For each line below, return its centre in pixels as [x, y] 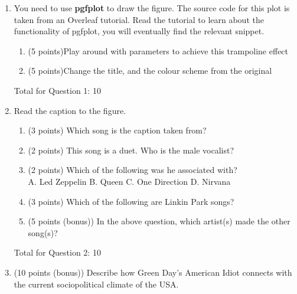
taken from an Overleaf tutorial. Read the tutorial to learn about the [139, 19]
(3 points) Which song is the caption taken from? [117, 130]
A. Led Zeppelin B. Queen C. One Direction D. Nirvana [129, 181]
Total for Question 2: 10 [57, 252]
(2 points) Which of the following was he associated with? [133, 170]
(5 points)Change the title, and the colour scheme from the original [150, 71]
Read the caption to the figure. [70, 110]
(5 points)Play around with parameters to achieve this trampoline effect [158, 50]
